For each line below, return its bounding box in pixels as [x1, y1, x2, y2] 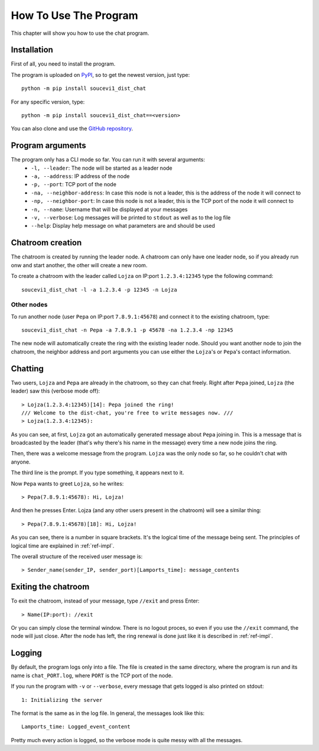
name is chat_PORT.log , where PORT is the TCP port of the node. [11, 672, 173, 679]
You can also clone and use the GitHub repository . [11, 125, 133, 132]
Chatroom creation [11, 238, 82, 248]
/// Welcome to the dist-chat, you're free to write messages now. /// [21, 409, 233, 416]
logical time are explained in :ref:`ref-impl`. [11, 542, 115, 549]
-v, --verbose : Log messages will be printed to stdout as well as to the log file [31, 214, 231, 221]
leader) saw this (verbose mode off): [11, 387, 100, 394]
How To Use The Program [11, 9, 138, 22]
